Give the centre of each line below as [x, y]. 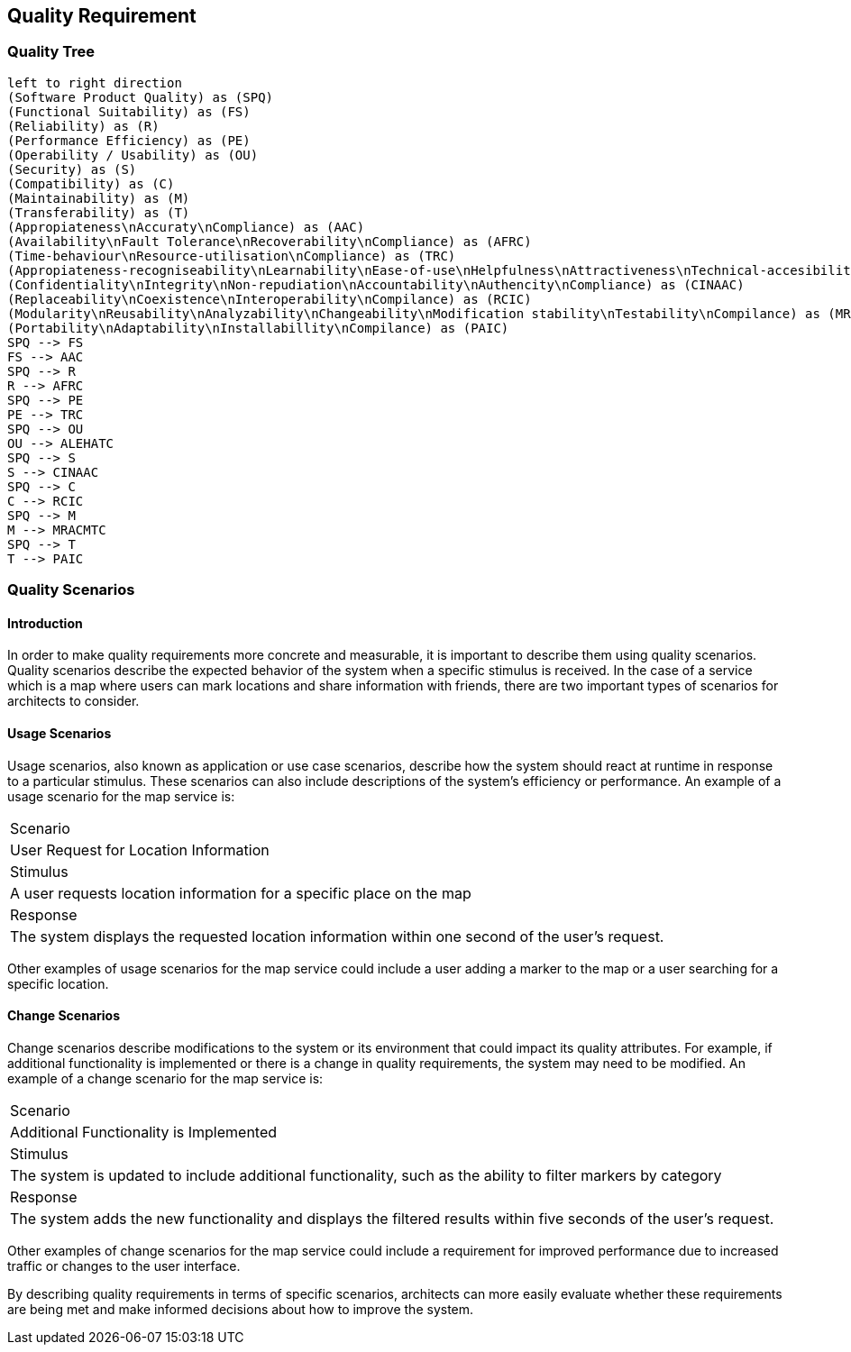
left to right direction [95, 82]
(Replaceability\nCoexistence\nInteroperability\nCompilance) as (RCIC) [270, 299]
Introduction [45, 623]
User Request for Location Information [140, 850]
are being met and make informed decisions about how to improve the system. [241, 1309]
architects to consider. [73, 701]
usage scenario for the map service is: [121, 796]
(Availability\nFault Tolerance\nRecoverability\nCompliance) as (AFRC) [270, 241]
